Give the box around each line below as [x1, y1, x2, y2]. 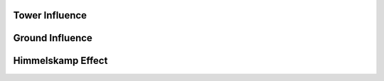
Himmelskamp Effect [13, 55, 108, 67]
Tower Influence [13, 9, 87, 21]
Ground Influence [13, 32, 92, 44]
